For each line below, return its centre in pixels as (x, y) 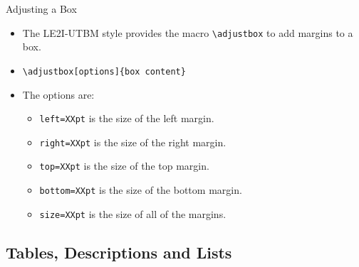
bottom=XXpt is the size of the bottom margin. (141, 190)
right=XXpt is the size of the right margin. (133, 142)
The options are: (58, 94)
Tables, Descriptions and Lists (119, 252)
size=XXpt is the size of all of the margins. (133, 213)
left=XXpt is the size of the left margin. (127, 118)
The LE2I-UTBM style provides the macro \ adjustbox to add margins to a (188, 32)
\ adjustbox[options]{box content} (104, 71)
